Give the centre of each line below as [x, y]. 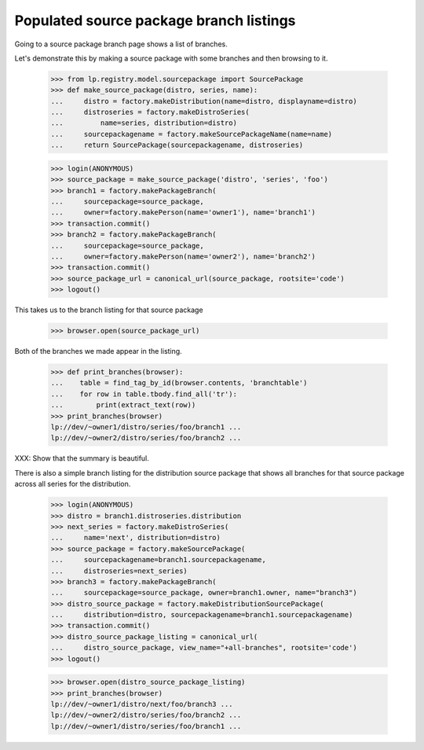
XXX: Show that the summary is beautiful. [82, 458]
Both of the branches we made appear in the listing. [98, 351]
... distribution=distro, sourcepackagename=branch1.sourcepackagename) [202, 615]
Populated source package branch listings [155, 20]
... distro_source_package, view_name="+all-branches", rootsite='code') [204, 648]
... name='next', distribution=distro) [136, 538]
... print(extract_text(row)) [123, 405]
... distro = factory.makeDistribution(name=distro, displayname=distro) [204, 101]
